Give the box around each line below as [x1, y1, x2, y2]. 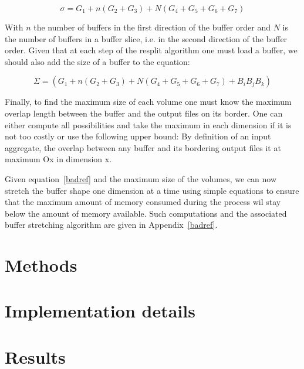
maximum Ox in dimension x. [5, 153, 112, 165]
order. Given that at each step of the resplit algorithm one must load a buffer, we [5, 44, 298, 56]
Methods [5, 253, 77, 277]
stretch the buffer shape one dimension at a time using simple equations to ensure [5, 184, 299, 196]
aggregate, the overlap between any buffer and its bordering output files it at [5, 141, 281, 153]
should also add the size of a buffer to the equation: [5, 55, 190, 67]
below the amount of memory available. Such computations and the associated [5, 207, 287, 219]
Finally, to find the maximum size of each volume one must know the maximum [5, 95, 292, 108]
